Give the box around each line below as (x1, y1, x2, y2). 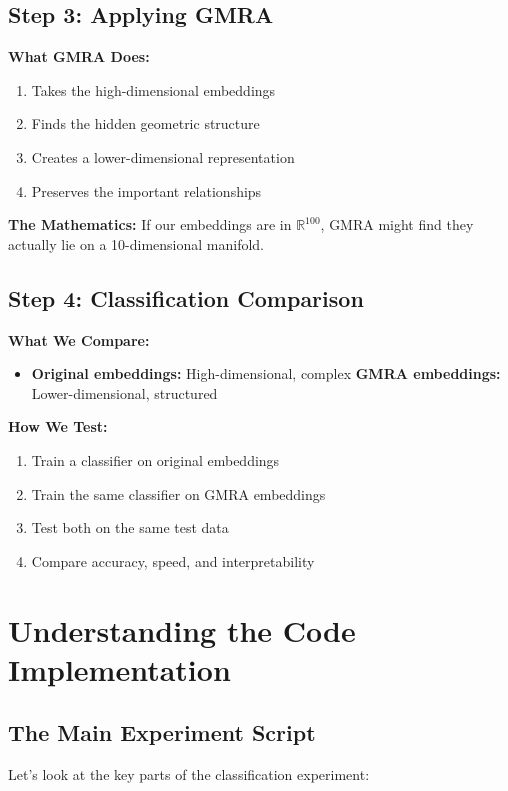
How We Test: (8, 416, 108, 437)
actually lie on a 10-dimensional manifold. (8, 233, 264, 254)
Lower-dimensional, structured (31, 382, 218, 403)
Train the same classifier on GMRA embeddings (31, 483, 326, 504)
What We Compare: (8, 329, 150, 350)
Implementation (8, 648, 231, 689)
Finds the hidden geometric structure (31, 113, 260, 134)
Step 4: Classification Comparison (8, 282, 364, 313)
